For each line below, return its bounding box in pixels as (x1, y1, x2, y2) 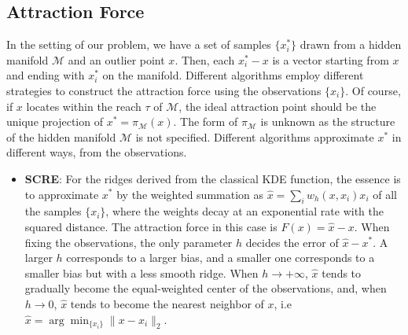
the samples (24, 203, 82, 219)
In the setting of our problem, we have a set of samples (6, 36, 271, 53)
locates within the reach (26, 98, 142, 114)
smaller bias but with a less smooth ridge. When (24, 264, 259, 281)
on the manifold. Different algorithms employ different (102, 67, 364, 83)
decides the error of (245, 234, 339, 250)
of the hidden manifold (6, 128, 116, 145)
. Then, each (175, 51, 235, 68)
